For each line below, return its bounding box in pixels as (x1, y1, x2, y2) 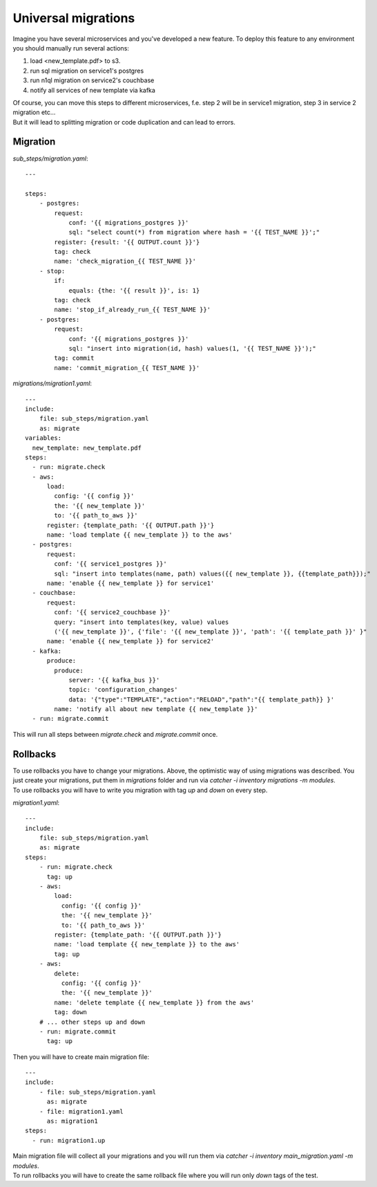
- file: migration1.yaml (39, 1107, 124, 1115)
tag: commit (54, 354, 95, 362)
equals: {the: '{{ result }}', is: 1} (68, 286, 200, 294)
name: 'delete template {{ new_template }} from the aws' (54, 998, 255, 1006)
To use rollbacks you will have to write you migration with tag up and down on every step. (12, 786, 268, 794)
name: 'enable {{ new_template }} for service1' (46, 579, 215, 587)
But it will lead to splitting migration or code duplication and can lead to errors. (12, 118, 236, 126)
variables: (25, 434, 62, 442)
